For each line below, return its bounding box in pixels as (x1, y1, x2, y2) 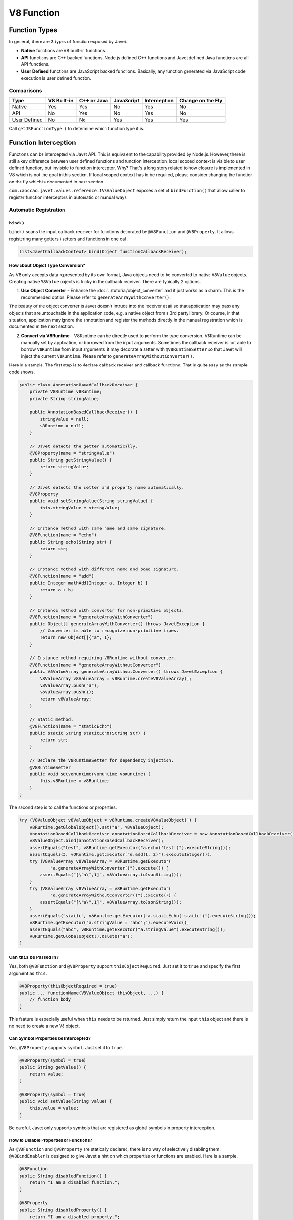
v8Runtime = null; (40, 423, 84, 429)
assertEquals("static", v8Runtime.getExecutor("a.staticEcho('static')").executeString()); (29, 913, 256, 918)
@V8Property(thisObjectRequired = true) (19, 983, 117, 989)
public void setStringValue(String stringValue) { (29, 498, 153, 504)
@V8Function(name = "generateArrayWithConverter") (29, 614, 153, 620)
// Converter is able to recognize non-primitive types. (40, 628, 179, 633)
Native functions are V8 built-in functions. (21, 48, 106, 54)
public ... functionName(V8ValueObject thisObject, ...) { (19, 990, 164, 996)
